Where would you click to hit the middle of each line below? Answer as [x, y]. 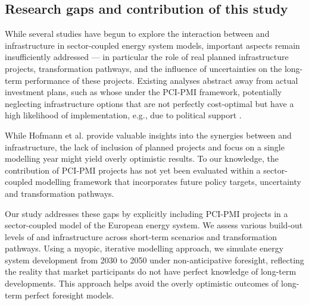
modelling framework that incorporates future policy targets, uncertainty [168, 182]
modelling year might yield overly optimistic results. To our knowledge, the [142, 158]
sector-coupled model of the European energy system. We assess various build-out [154, 225]
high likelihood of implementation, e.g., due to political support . [123, 115]
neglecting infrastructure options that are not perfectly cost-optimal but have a [149, 103]
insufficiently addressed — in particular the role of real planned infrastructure [147, 57]
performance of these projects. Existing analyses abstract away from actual [161, 80]
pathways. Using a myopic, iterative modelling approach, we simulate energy [144, 248]
